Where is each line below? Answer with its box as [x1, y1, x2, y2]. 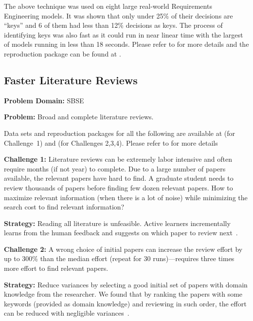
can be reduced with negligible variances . [4, 308, 129, 318]
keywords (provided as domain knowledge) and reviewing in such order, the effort [4, 298, 247, 308]
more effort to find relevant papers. [4, 263, 108, 273]
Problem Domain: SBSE [4, 95, 84, 105]
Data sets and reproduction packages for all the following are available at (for [4, 128, 235, 138]
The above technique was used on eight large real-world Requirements [4, 1, 212, 11]
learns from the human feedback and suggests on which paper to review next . [4, 227, 238, 238]
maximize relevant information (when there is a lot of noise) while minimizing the [4, 192, 248, 202]
